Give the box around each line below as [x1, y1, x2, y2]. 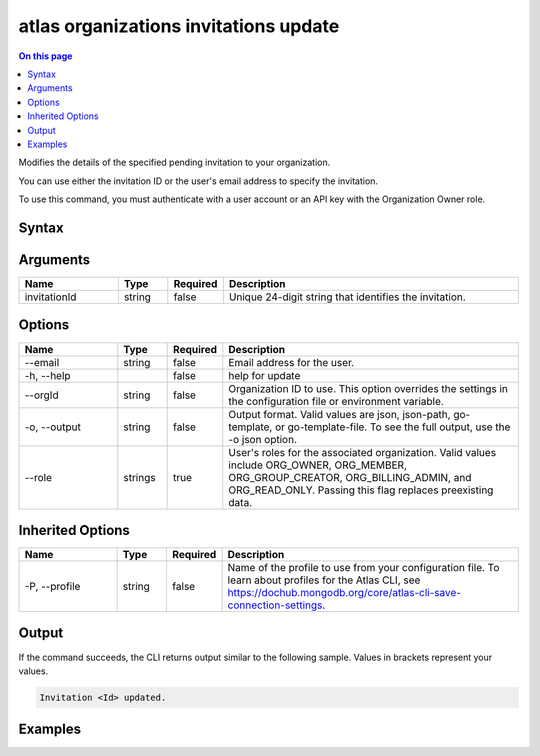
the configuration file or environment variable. [228, 394, 444, 408]
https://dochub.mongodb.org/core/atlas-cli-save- [227, 586, 462, 600]
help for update [228, 368, 301, 382]
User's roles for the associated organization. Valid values [228, 445, 497, 459]
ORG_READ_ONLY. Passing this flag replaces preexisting [228, 483, 494, 497]
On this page [18, 50, 73, 62]
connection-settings [227, 598, 323, 612]
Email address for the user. [228, 355, 355, 369]
